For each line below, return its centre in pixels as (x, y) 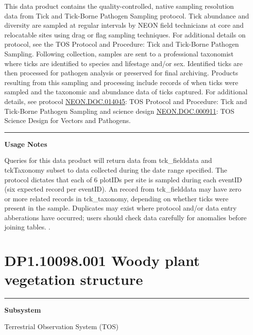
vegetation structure (74, 279)
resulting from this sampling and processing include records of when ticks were (121, 82)
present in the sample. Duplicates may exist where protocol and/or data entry (121, 208)
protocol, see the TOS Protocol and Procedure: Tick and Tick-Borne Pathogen (122, 44)
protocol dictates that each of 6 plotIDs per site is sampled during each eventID (123, 179)
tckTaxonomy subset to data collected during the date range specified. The (116, 169)
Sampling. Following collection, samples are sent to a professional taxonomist (119, 53)
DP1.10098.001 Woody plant (102, 260)
